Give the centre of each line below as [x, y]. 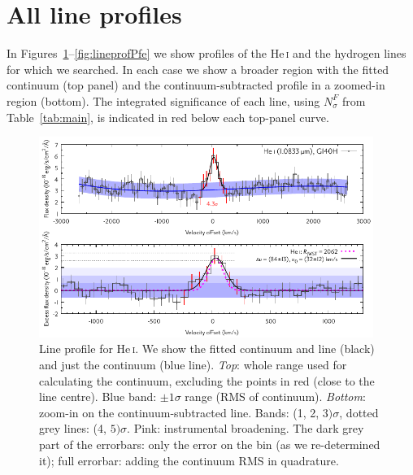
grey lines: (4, [73, 428]
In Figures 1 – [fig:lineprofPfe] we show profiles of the [137, 53]
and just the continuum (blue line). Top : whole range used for [193, 365]
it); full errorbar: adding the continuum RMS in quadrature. [189, 460]
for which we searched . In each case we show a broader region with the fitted [198, 69]
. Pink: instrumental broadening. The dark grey [246, 428]
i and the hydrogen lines [346, 53]
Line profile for [76, 349]
